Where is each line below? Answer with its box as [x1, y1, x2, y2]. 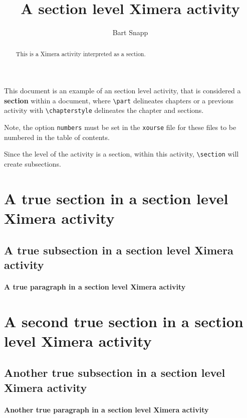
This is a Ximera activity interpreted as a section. [16, 49, 146, 58]
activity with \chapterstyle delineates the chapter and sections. [4, 105, 204, 115]
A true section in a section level [4, 188, 228, 208]
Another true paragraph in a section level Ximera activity [4, 404, 209, 414]
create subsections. [4, 158, 61, 169]
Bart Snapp [112, 27, 148, 38]
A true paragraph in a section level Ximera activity [4, 281, 186, 292]
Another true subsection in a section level [4, 365, 225, 380]
